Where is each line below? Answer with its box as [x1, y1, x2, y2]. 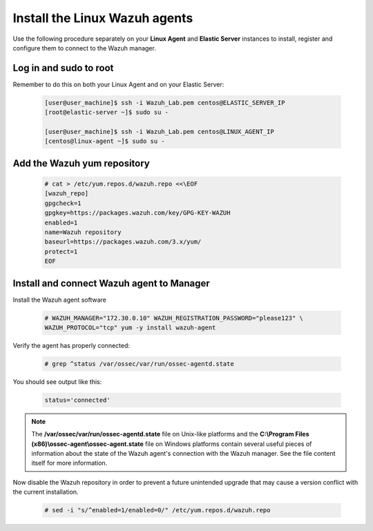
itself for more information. [31, 459, 108, 467]
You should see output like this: [12, 377, 102, 386]
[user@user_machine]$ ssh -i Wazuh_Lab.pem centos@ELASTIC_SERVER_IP [44, 99, 285, 106]
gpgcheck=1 [44, 199, 82, 207]
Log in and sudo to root [12, 62, 114, 74]
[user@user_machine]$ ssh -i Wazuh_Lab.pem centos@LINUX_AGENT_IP [44, 128, 274, 135]
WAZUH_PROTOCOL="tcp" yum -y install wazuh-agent [44, 323, 216, 331]
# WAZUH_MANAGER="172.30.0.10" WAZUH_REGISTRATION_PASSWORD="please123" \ [44, 314, 304, 322]
